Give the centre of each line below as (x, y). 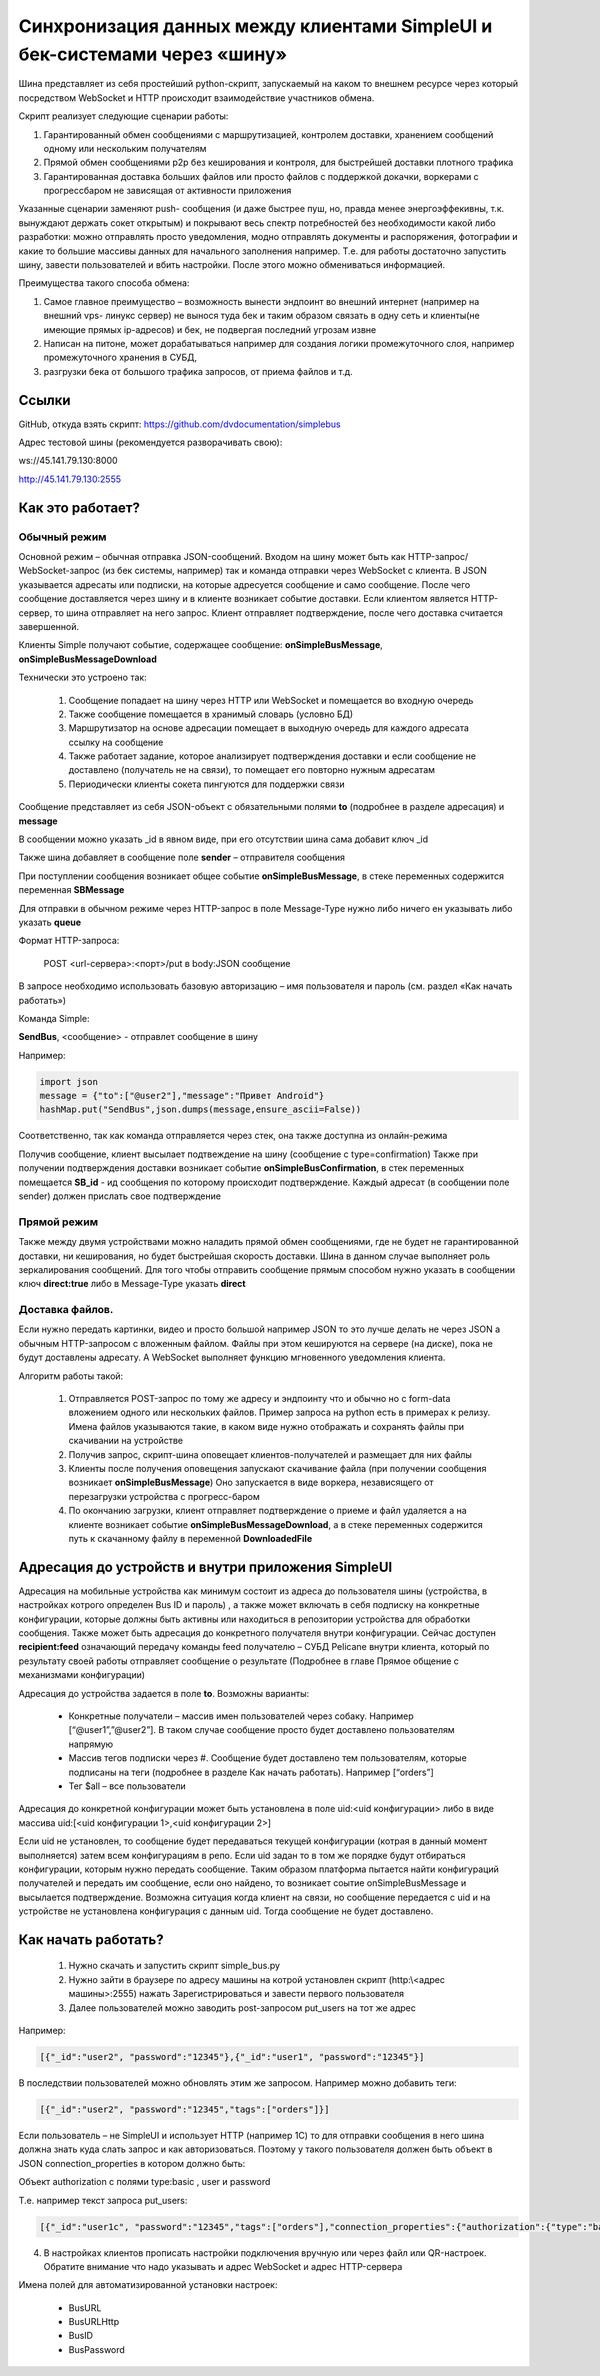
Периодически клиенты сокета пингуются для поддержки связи (206, 784)
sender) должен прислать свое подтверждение (120, 1196)
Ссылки (44, 400)
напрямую (91, 1744)
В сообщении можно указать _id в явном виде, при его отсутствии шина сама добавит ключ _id (223, 839)
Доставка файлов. (66, 1310)
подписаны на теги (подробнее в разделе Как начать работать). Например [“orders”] (251, 1772)
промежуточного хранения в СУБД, (120, 357)
